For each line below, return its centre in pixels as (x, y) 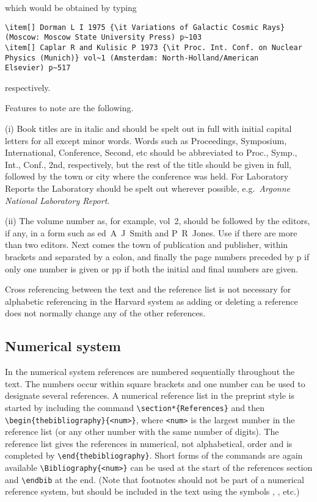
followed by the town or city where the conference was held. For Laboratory (147, 176)
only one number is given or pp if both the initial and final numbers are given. (151, 268)
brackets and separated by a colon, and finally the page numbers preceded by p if (157, 256)
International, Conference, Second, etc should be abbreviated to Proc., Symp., (151, 152)
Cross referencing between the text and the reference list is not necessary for (148, 289)
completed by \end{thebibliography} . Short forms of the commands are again (154, 455)
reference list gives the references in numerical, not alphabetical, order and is (149, 443)
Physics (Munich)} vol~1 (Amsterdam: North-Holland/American (132, 58)
